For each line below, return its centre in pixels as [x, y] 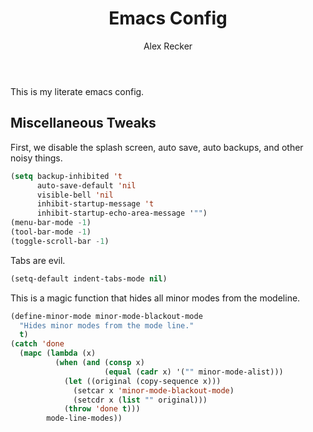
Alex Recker [168, 46]
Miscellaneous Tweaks [83, 123]
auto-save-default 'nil [86, 185]
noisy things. [36, 158]
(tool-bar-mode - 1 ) [51, 232]
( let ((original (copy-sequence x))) [142, 381]
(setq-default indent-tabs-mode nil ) [89, 278]
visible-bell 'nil [75, 195]
